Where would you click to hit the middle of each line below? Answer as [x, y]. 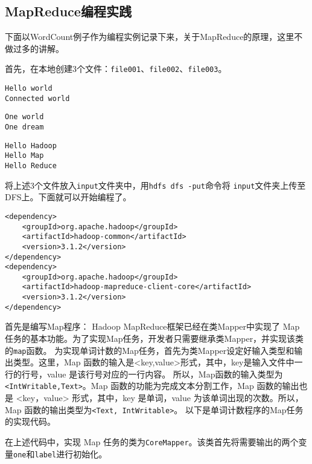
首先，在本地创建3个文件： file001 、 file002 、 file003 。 [116, 69]
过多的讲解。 [38, 48]
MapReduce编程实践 [68, 11]
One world [24, 117]
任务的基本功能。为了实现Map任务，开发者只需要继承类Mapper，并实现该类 [154, 338]
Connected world [37, 98]
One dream [24, 127]
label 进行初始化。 [71, 453]
